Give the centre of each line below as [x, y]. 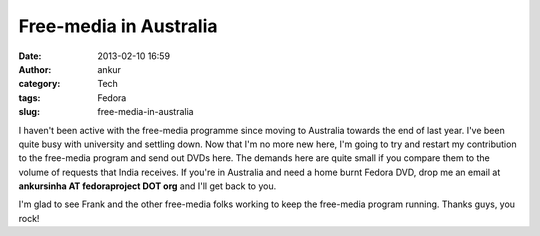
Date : [30, 56]
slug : [29, 112]
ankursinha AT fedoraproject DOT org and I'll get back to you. [147, 186]
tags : [29, 97]
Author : [35, 69]
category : [39, 84]
